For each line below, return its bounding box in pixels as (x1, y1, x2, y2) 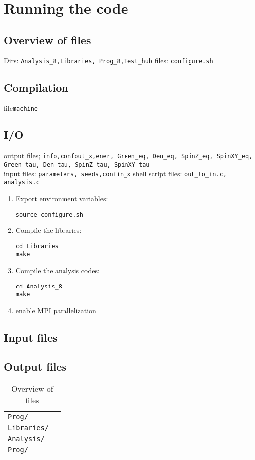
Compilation (4, 79, 68, 95)
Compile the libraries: (15, 225, 82, 235)
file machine (4, 103, 38, 113)
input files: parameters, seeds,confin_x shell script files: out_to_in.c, (4, 168, 227, 178)
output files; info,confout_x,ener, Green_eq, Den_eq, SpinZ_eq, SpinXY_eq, (4, 150, 253, 161)
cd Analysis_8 (15, 283, 62, 290)
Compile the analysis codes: (15, 265, 100, 276)
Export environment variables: (15, 193, 108, 203)
